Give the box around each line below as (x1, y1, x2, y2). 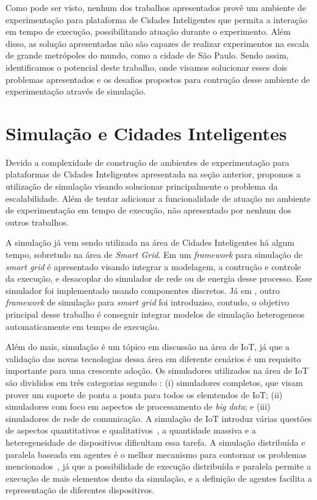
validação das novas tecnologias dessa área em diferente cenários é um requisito (5, 352, 301, 365)
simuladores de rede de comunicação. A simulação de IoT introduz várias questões (5, 412, 312, 424)
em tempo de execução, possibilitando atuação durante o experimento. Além (5, 25, 291, 38)
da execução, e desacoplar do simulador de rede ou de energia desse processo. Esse (5, 272, 312, 285)
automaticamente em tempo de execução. (5, 320, 160, 332)
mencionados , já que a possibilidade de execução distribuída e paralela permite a (5, 460, 311, 473)
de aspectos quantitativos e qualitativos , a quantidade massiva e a (5, 424, 256, 437)
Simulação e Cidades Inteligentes (5, 120, 287, 145)
